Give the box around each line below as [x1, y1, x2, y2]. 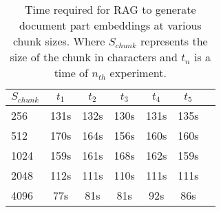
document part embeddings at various [19, 17, 202, 33]
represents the [140, 33, 208, 49]
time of [54, 65, 88, 81]
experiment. [109, 65, 167, 81]
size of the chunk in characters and [10, 49, 178, 65]
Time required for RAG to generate [25, 1, 196, 17]
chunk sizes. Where [12, 33, 105, 49]
